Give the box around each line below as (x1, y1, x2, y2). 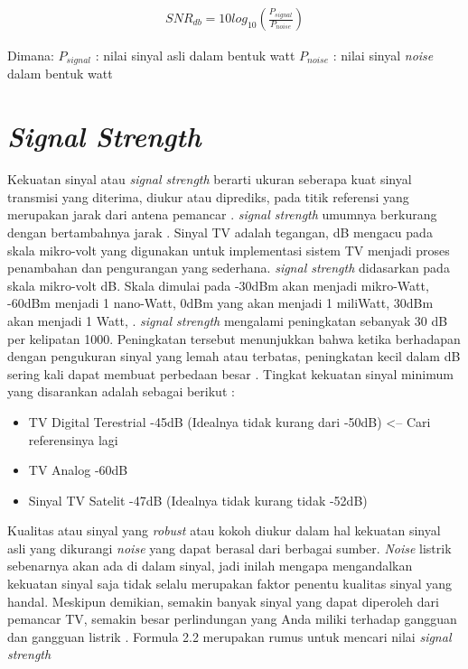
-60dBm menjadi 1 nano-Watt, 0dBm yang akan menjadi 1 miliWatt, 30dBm (7, 293, 434, 312)
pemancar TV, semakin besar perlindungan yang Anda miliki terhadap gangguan (7, 609, 457, 628)
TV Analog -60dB (28, 460, 128, 479)
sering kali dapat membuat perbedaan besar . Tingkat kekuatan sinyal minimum (7, 364, 454, 383)
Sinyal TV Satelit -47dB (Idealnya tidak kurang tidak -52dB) (28, 490, 368, 509)
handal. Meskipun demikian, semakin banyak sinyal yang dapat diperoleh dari (7, 591, 439, 610)
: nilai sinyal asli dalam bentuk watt (95, 46, 295, 65)
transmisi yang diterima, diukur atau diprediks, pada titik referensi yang (7, 187, 409, 206)
